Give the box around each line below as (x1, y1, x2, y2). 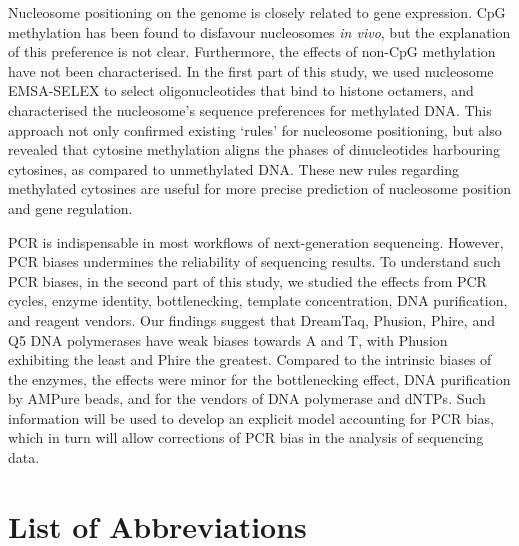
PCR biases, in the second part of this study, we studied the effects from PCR (8, 270, 487, 291)
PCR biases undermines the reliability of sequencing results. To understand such (8, 251, 501, 272)
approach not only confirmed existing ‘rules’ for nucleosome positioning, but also (8, 119, 502, 140)
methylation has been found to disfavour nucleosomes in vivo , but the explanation (8, 21, 511, 42)
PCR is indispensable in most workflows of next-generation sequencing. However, (8, 231, 504, 252)
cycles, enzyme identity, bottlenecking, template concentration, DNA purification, (8, 290, 508, 311)
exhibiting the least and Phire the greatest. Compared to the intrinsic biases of (8, 349, 492, 370)
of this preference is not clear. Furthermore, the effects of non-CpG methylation (8, 41, 496, 62)
